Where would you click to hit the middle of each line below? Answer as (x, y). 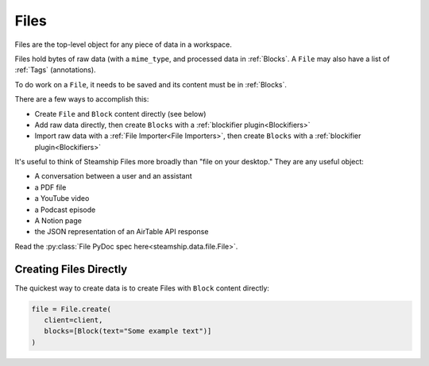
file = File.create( (71, 309)
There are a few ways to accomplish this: (82, 99)
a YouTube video (62, 198)
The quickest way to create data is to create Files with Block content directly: (142, 288)
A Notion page (58, 221)
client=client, (73, 320)
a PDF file (50, 187)
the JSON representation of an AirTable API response (122, 232)
